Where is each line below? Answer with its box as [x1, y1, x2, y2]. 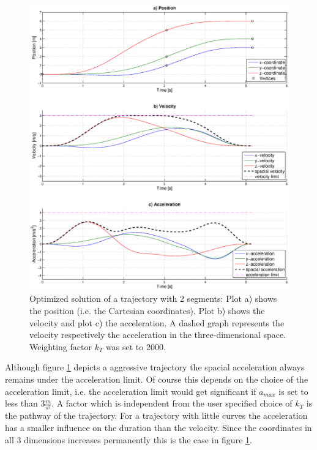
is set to [278, 384, 308, 397]
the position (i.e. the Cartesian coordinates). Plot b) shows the [29, 304, 265, 317]
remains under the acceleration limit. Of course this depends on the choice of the [5, 373, 308, 385]
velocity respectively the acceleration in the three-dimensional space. [29, 328, 286, 341]
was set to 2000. [106, 340, 166, 353]
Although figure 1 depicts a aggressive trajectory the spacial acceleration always [5, 361, 305, 373]
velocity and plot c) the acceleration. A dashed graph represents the [29, 316, 285, 329]
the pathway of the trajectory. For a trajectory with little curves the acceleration [5, 409, 308, 422]
